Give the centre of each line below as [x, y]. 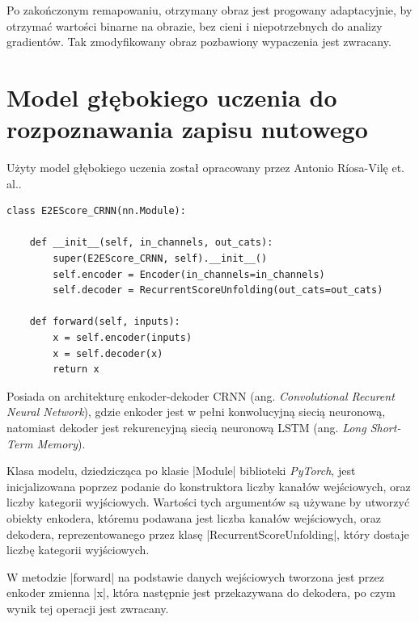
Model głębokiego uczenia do [172, 97]
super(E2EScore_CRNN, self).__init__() [160, 259]
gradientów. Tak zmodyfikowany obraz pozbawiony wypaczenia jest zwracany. [199, 42]
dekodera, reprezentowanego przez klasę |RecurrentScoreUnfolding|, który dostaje [208, 534]
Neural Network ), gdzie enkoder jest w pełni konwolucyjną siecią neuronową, [196, 412]
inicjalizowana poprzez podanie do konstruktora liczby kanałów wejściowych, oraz [209, 486]
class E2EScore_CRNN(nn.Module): [96, 211]
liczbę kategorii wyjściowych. [78, 550]
